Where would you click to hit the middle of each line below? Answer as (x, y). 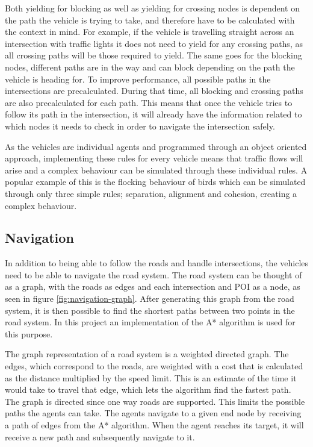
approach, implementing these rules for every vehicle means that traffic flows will (154, 158)
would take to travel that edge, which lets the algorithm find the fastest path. (148, 389)
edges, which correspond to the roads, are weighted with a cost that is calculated (154, 366)
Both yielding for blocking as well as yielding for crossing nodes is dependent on (153, 8)
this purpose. (29, 333)
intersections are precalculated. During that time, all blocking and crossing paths (154, 91)
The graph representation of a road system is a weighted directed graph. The (147, 354)
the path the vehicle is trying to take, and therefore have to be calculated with (150, 20)
